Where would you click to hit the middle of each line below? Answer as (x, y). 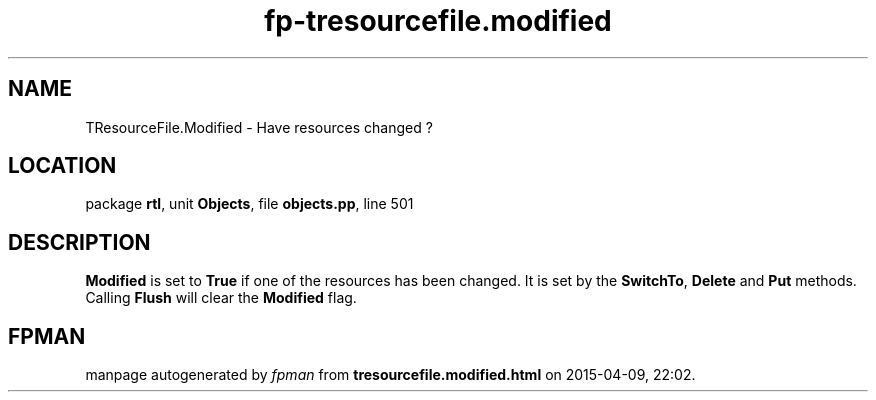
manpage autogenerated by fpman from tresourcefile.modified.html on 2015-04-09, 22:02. (390, 375)
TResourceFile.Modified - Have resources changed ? (259, 127)
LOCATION (62, 166)
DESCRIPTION (79, 242)
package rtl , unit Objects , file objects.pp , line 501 (249, 204)
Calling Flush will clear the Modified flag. (221, 298)
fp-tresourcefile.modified (438, 21)
